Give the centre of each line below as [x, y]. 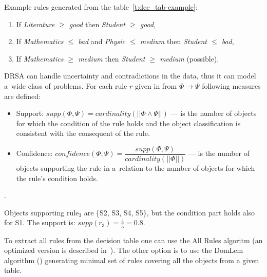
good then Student [97, 24]
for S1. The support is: [40, 222]
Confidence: [34, 153]
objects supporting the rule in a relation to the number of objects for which [136, 168]
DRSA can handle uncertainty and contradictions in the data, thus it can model [130, 76]
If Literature [35, 24]
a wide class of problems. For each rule [66, 85]
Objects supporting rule [42, 212]
